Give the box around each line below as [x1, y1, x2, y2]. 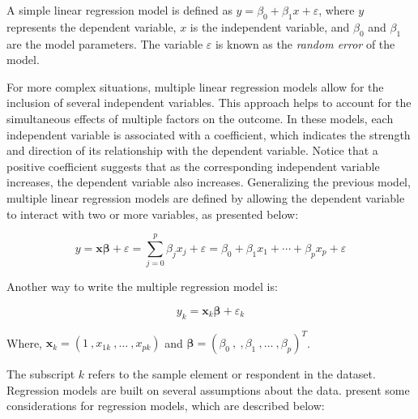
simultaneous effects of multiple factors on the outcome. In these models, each [6, 109, 394, 126]
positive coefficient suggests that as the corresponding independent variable [6, 157, 380, 174]
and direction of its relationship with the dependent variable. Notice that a [6, 142, 378, 159]
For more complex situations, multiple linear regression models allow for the [6, 78, 384, 95]
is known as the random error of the [215, 35, 395, 52]
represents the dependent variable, [6, 18, 177, 35]
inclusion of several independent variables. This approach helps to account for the [6, 94, 412, 111]
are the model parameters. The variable [6, 35, 203, 52]
